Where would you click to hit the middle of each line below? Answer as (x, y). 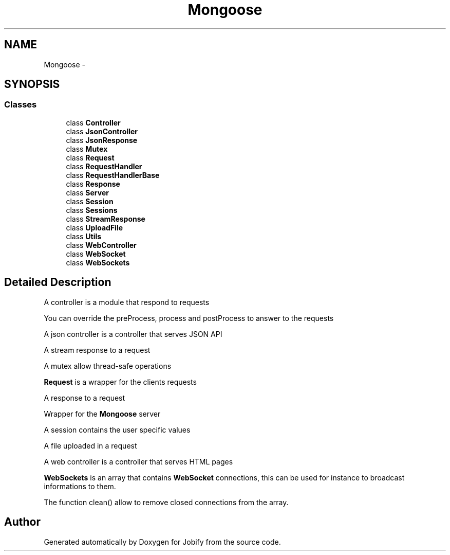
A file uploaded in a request (90, 445)
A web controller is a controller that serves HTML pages (138, 461)
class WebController (101, 245)
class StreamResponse (106, 219)
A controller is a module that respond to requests (127, 302)
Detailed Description (58, 282)
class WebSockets (98, 262)
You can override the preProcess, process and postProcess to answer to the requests (189, 318)
